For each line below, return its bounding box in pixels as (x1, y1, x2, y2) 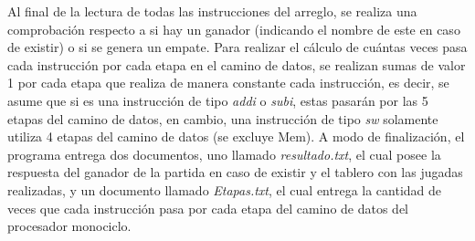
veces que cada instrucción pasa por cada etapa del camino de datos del (7, 198, 409, 217)
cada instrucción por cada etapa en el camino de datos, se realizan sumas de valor (7, 55, 466, 74)
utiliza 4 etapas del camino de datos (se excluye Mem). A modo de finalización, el (7, 127, 465, 146)
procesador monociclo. (7, 216, 132, 236)
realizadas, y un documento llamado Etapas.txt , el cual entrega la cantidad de (7, 180, 442, 199)
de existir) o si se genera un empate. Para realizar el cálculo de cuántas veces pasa (7, 37, 468, 57)
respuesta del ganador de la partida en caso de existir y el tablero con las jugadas (7, 162, 463, 182)
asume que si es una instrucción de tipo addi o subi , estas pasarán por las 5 (7, 90, 428, 110)
